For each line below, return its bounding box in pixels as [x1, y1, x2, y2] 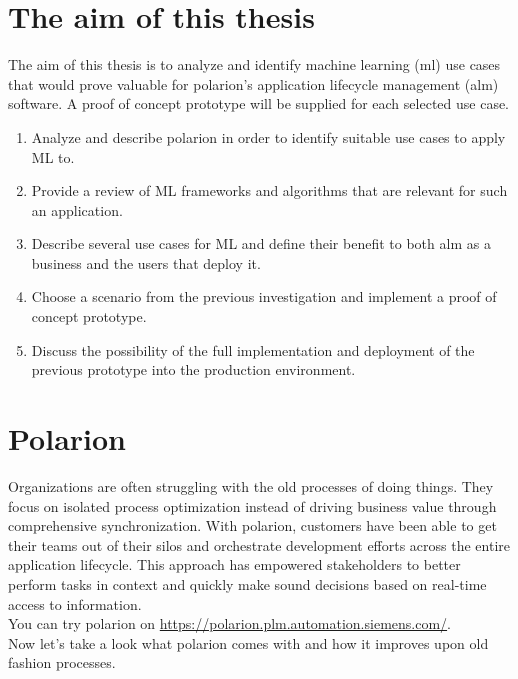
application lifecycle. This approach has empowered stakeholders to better [8, 554, 461, 575]
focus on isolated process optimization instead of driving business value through [8, 495, 497, 516]
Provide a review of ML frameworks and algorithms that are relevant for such [31, 180, 508, 201]
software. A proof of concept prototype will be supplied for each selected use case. [8, 93, 510, 114]
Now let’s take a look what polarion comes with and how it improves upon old [8, 632, 489, 653]
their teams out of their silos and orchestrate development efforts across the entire [8, 534, 511, 555]
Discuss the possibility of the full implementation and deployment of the [31, 339, 475, 360]
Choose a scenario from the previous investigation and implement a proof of [31, 286, 497, 307]
